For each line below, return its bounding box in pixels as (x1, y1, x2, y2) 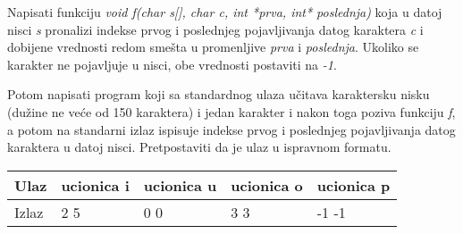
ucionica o (231, 174, 303, 196)
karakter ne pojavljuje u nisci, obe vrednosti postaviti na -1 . (7, 54, 337, 73)
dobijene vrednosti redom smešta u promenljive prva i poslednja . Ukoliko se (7, 38, 419, 56)
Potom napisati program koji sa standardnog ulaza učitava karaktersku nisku (7, 85, 430, 104)
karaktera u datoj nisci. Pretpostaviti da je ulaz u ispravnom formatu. (7, 138, 391, 156)
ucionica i (61, 174, 130, 196)
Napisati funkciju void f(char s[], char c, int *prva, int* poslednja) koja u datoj (7, 3, 442, 21)
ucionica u (143, 174, 217, 196)
